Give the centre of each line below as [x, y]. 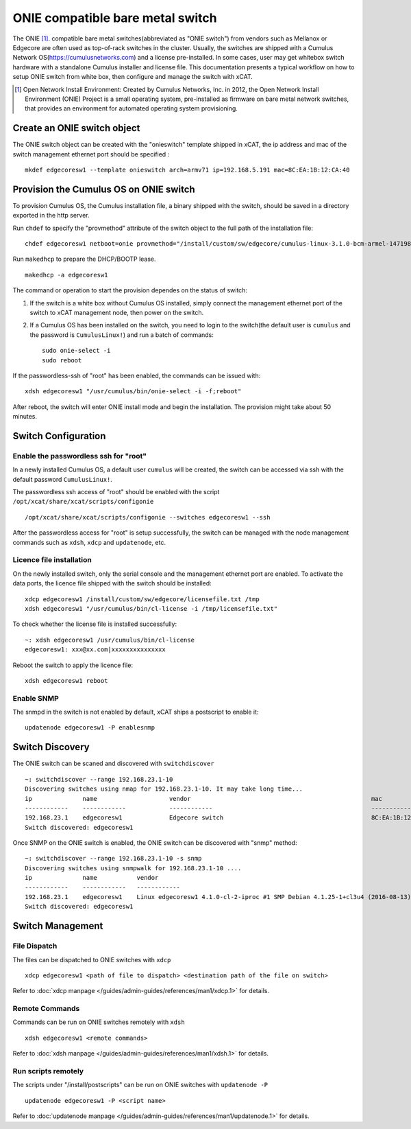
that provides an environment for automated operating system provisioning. [131, 108]
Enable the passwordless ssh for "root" [80, 456]
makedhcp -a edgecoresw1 [66, 275]
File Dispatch [35, 946]
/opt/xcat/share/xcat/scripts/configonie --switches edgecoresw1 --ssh [148, 517]
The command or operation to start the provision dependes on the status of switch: [130, 290]
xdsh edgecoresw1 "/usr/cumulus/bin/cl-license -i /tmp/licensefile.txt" [151, 608]
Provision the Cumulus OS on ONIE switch [104, 189]
